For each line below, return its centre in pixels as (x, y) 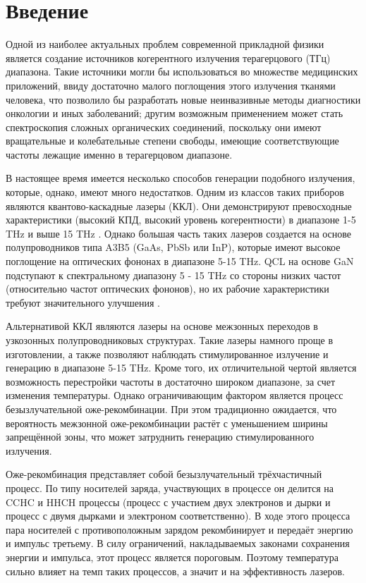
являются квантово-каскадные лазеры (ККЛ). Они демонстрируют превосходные (179, 205)
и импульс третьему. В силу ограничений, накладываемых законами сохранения (178, 543)
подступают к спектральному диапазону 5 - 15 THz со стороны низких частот (173, 275)
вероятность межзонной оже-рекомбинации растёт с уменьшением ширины (167, 423)
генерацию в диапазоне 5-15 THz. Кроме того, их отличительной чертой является (181, 368)
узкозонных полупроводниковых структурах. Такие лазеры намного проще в (170, 340)
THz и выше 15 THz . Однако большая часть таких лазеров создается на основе (179, 233)
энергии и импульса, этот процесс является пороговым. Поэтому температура (172, 557)
